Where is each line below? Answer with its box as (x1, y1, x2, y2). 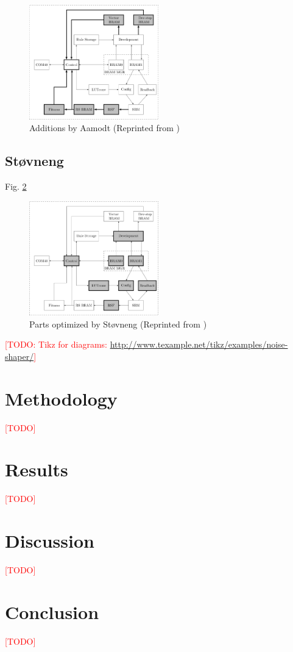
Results (5, 457, 68, 482)
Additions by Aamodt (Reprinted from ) (29, 121, 180, 134)
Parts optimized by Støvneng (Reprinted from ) (29, 317, 207, 330)
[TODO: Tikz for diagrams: (5, 338, 107, 351)
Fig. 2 (5, 180, 27, 193)
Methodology (5, 385, 118, 410)
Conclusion (5, 599, 99, 624)
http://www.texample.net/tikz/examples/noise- (110, 338, 288, 351)
